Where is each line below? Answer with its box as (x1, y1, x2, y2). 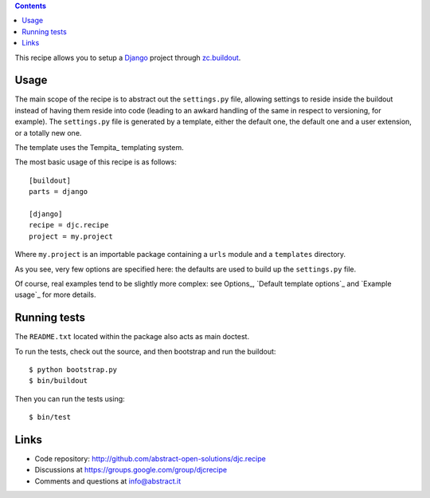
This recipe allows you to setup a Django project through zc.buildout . (14, 53, 241, 62)
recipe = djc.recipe (29, 220, 109, 230)
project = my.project (29, 231, 113, 241)
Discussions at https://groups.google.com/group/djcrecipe (34, 465, 227, 475)
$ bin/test (29, 413, 72, 422)
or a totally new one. (14, 128, 82, 137)
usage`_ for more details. (14, 290, 96, 299)
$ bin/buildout (29, 376, 88, 385)
